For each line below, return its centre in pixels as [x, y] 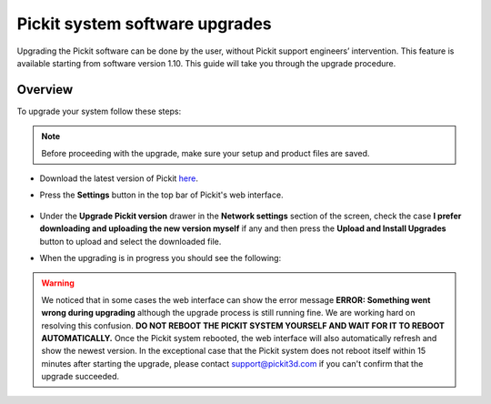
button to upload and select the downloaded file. [130, 241]
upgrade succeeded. [80, 377]
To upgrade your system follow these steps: [99, 111]
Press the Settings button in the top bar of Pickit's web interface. [161, 195]
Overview [45, 90]
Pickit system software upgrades [144, 24]
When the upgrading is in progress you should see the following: [160, 258]
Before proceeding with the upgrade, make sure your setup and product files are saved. [205, 153]
